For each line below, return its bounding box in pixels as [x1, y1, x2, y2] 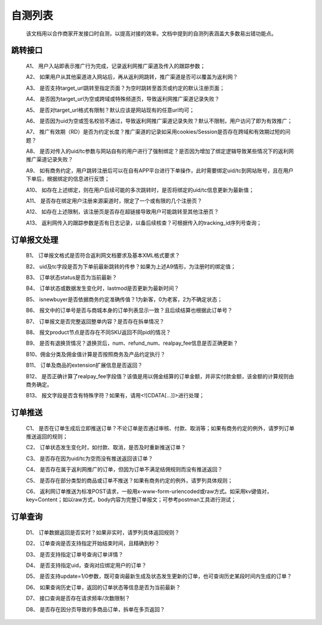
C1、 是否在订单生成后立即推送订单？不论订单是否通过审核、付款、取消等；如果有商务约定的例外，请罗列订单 [26, 424, 295, 431]
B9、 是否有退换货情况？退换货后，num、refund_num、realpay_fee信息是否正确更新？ [26, 339, 239, 347]
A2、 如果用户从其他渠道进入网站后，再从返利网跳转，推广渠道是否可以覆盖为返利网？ [26, 73, 239, 81]
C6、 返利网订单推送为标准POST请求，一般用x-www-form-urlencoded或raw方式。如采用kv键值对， [26, 488, 273, 495]
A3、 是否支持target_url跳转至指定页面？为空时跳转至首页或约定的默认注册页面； [26, 84, 225, 91]
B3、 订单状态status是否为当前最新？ [26, 274, 117, 281]
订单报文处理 [11, 235, 58, 245]
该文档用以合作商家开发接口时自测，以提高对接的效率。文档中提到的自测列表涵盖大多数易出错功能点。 [26, 30, 277, 37]
